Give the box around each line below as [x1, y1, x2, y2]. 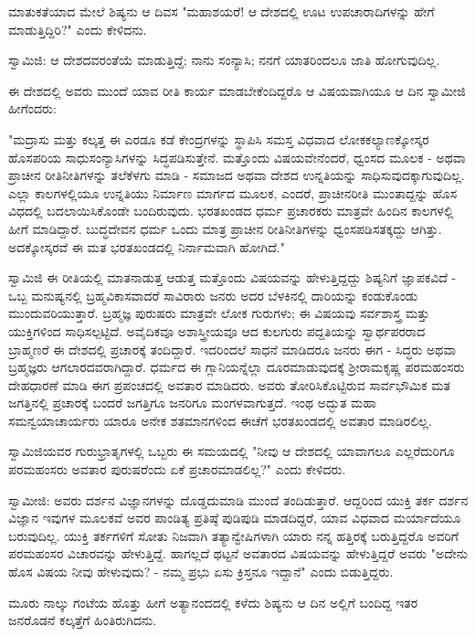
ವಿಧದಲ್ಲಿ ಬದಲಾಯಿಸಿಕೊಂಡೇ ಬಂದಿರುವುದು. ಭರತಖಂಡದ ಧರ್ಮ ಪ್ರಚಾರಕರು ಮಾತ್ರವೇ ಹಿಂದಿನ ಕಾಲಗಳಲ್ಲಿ [8, 201, 454, 220]
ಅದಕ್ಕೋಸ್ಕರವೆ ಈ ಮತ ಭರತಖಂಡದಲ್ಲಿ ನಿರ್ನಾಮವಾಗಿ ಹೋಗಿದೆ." [8, 237, 285, 256]
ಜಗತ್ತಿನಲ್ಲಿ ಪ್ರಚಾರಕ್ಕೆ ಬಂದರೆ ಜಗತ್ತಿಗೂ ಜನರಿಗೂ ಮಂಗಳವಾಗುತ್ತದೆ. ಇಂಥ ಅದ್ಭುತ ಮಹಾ [8, 393, 377, 412]
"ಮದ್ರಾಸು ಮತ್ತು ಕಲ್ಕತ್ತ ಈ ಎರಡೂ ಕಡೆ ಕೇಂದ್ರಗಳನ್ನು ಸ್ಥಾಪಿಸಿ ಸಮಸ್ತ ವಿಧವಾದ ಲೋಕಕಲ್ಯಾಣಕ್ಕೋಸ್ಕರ [8, 129, 429, 148]
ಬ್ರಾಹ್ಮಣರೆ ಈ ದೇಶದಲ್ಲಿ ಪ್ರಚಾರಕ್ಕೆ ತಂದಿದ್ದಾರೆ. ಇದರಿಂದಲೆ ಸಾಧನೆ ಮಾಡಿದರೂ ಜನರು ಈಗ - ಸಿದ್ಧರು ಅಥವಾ [8, 339, 457, 358]
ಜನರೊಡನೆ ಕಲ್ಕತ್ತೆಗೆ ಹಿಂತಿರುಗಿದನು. [8, 610, 157, 630]
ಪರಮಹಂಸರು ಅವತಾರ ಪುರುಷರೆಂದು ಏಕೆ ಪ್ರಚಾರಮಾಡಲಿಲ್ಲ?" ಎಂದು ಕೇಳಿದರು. [8, 460, 346, 479]
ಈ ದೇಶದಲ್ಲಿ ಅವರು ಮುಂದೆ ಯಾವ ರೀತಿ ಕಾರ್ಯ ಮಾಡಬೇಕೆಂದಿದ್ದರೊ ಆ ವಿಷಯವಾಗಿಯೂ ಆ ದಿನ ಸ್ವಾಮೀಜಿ [8, 80, 466, 100]
